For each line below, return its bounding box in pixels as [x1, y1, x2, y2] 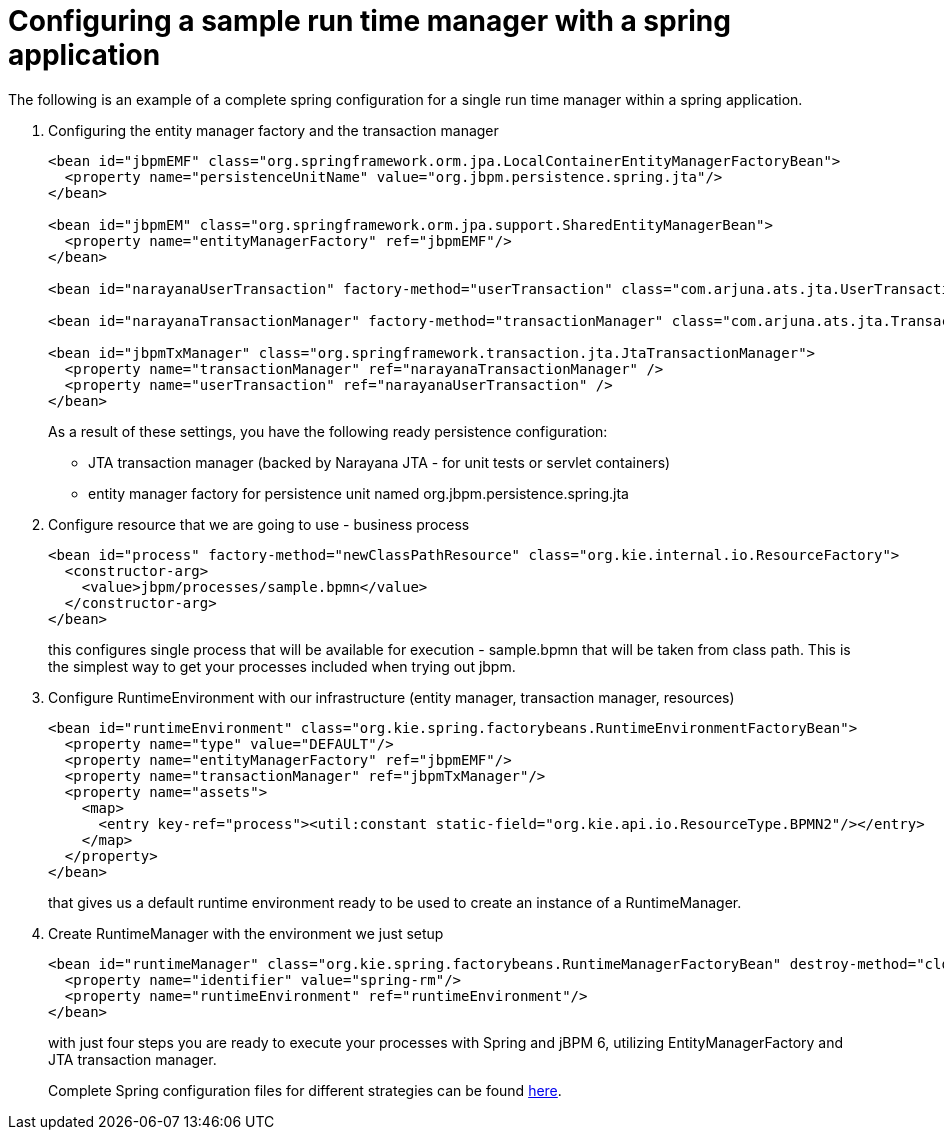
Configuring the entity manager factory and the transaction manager [48, 121, 499, 139]
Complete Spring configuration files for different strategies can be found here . [48, 1081, 562, 1099]
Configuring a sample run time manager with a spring [8, 4, 731, 38]
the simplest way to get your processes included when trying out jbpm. [48, 657, 516, 675]
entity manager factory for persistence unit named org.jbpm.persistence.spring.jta [88, 484, 629, 502]
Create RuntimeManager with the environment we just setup [48, 924, 444, 942]
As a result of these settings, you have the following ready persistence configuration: [48, 422, 608, 440]
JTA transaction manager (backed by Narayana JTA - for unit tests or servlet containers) [88, 453, 671, 471]
